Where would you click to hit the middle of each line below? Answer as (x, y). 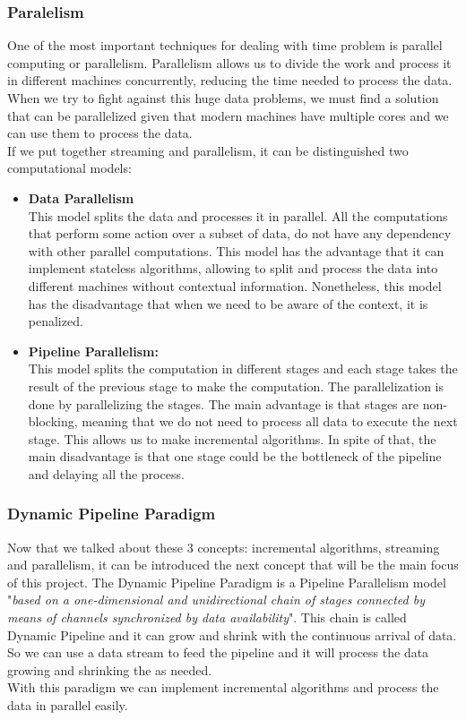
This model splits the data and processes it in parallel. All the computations (238, 215)
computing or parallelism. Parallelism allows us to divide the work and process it (229, 62)
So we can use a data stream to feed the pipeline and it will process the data (218, 652)
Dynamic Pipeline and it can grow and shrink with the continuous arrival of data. (232, 634)
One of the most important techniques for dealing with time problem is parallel (225, 45)
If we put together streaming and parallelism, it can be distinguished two (208, 150)
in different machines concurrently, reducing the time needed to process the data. (230, 80)
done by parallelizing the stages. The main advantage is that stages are (223, 403)
